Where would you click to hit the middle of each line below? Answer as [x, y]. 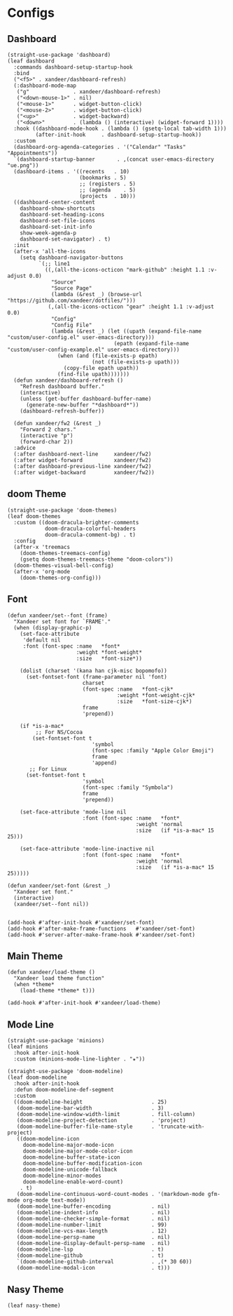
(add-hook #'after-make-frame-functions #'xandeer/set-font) [101, 929]
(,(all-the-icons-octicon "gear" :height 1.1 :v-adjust [131, 307]
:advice [25, 448]
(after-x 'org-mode [42, 571]
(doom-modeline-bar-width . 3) [90, 1108]
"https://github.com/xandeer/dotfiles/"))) [72, 300]
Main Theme [35, 956]
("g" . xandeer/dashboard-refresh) [89, 92]
